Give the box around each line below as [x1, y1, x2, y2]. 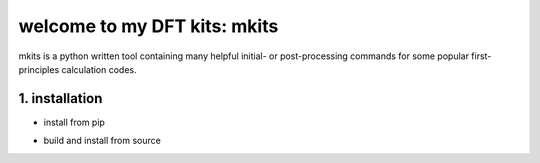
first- [471, 50, 492, 62]
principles [18, 63, 60, 75]
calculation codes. [61, 63, 137, 75]
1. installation [18, 90, 103, 107]
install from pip [43, 116, 105, 128]
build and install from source [43, 135, 162, 147]
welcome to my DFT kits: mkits [18, 15, 279, 37]
